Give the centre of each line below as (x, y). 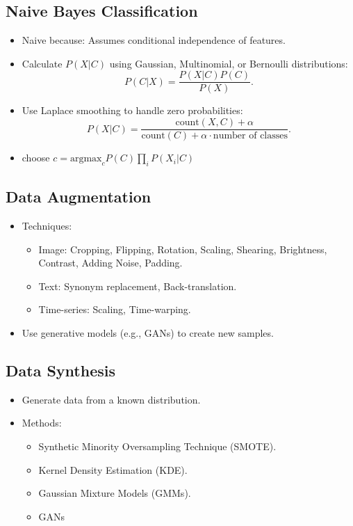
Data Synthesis (60, 370)
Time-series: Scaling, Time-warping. (115, 309)
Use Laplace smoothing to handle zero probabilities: (132, 110)
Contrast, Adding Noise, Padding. (110, 263)
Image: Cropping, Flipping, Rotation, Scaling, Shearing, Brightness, (183, 249)
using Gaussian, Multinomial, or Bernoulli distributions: (229, 63)
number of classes (251, 136)
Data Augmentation (79, 197)
